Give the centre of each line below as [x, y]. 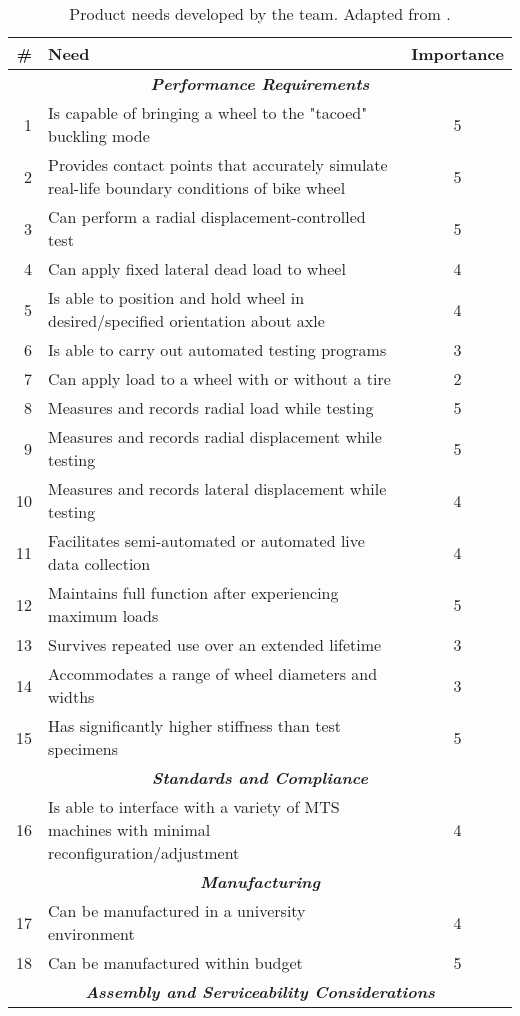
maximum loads [103, 615]
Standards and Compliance [260, 777]
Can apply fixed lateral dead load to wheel [197, 268]
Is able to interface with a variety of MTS [194, 806]
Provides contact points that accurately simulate [218, 164]
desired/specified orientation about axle [186, 320]
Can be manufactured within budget [175, 962]
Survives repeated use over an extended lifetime [215, 644]
